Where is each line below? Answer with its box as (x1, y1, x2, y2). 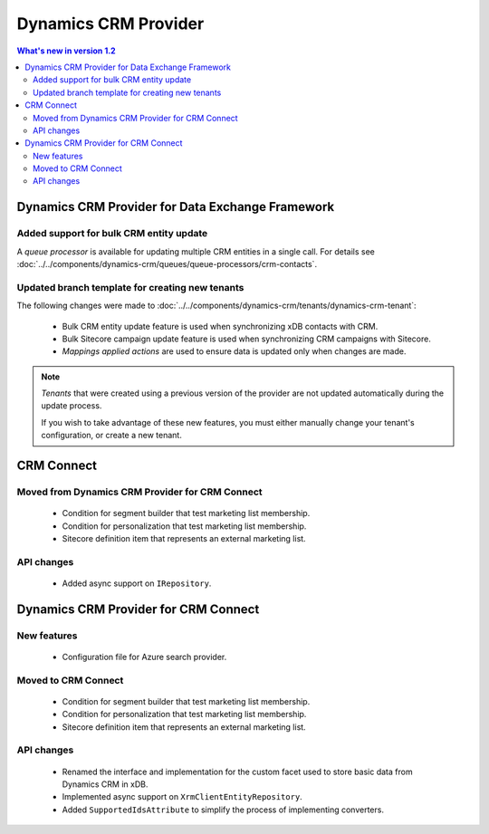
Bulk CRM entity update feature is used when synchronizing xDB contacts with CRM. (62, 321, 379, 331)
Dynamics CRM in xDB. (62, 779, 149, 790)
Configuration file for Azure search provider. (62, 651, 227, 662)
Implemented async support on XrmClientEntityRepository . (62, 791, 302, 802)
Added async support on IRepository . (62, 578, 212, 589)
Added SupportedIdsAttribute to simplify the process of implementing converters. (62, 804, 385, 815)
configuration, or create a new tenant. (41, 430, 183, 441)
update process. (41, 400, 102, 411)
